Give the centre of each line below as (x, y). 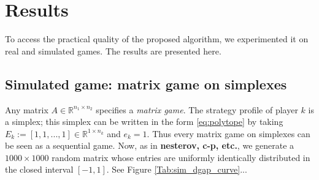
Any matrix (27, 109)
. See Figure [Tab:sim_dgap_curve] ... (177, 169)
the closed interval (39, 169)
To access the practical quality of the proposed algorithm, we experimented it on (157, 39)
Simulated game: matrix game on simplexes (146, 84)
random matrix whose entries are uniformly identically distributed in (181, 157)
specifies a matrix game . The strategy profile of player (197, 109)
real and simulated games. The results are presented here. (113, 51)
